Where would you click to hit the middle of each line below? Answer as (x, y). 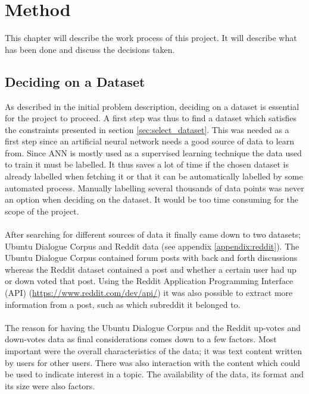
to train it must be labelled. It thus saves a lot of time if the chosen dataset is (147, 164)
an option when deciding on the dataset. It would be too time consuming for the (152, 199)
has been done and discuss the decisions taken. (90, 49)
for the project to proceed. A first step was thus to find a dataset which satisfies (151, 118)
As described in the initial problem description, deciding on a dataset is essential (152, 106)
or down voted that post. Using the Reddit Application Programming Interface (149, 281)
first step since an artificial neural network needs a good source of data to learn (149, 141)
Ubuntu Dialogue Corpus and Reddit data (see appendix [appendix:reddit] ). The (152, 246)
